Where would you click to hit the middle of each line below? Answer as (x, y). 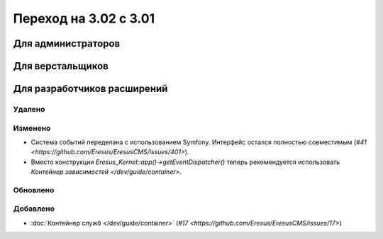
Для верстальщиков (61, 66)
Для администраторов (67, 43)
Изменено (32, 128)
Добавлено (34, 209)
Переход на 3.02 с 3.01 (84, 18)
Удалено (29, 109)
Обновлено (34, 190)
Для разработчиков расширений (90, 89)
